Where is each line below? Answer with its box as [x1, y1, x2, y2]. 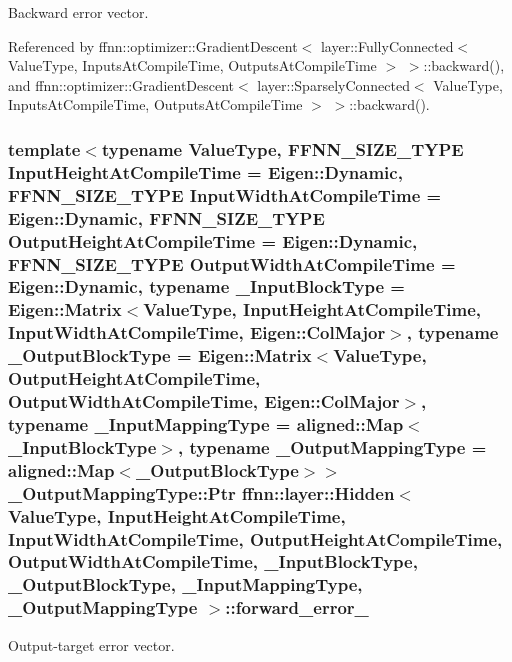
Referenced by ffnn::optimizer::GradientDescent [8, 35, 298, 56]
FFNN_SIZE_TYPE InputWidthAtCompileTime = [8, 182, 442, 207]
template [8, 136, 81, 161]
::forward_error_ [225, 595, 369, 620]
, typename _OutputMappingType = [178, 434, 487, 459]
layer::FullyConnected [320, 35, 454, 56]
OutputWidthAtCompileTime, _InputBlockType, [8, 549, 418, 574]
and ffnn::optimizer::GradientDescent [8, 74, 235, 95]
